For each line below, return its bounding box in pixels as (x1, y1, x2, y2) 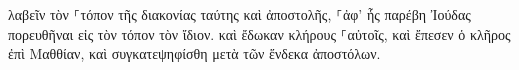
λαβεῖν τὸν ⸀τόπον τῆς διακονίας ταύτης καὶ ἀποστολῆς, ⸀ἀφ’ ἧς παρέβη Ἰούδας (8, 4, 471, 24)
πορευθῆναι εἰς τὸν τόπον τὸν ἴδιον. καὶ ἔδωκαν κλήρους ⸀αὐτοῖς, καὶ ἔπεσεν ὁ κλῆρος (8, 23, 511, 44)
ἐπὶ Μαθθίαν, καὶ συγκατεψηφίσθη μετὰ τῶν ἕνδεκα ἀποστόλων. (8, 43, 381, 64)
